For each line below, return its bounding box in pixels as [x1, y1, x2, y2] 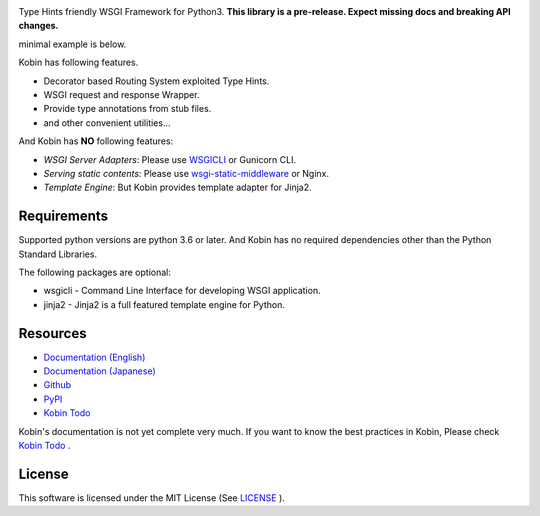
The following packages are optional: [18, 266, 172, 278]
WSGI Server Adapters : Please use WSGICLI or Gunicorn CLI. [43, 153, 297, 165]
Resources [18, 325, 87, 342]
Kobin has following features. [18, 56, 139, 69]
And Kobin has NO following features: [18, 135, 174, 147]
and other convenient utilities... [43, 116, 171, 129]
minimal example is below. [18, 38, 127, 50]
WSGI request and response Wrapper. [43, 88, 200, 100]
